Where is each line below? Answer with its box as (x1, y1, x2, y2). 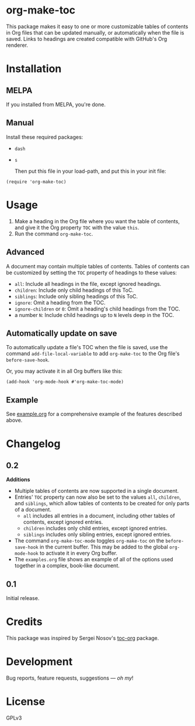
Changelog (6, 437, 61, 451)
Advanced (6, 247, 45, 257)
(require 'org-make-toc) (6, 179, 67, 185)
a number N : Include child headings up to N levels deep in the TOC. (14, 311, 175, 318)
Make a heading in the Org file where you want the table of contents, (14, 217, 180, 224)
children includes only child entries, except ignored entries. (23, 525, 168, 532)
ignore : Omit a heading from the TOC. (14, 299, 106, 306)
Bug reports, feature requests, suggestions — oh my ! (6, 674, 134, 681)
